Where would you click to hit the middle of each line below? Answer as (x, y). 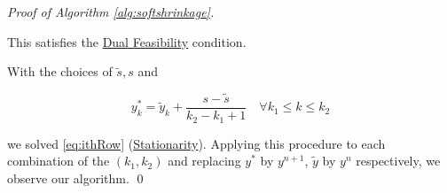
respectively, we (398, 161)
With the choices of (60, 71)
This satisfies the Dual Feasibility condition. (127, 41)
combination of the (59, 161)
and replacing (204, 161)
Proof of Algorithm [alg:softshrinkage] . (111, 12)
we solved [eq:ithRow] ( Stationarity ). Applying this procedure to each (196, 143)
